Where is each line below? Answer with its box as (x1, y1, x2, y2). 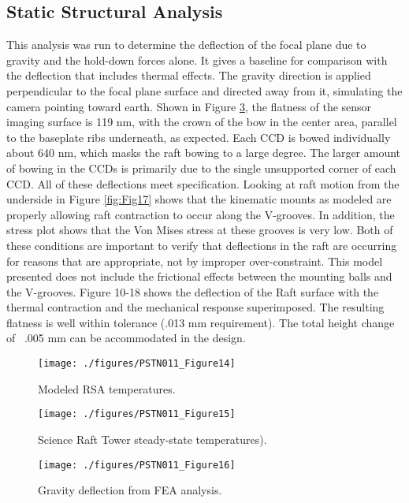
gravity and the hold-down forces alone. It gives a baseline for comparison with (6, 51, 388, 68)
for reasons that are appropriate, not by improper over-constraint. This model (6, 252, 383, 269)
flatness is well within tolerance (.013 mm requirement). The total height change (6, 314, 395, 330)
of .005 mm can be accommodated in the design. (6, 330, 246, 346)
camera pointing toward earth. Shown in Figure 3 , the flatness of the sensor (6, 98, 372, 114)
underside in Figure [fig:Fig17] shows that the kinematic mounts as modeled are (6, 191, 392, 207)
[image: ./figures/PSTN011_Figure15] (38, 408, 236, 420)
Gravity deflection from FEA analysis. (38, 482, 222, 498)
